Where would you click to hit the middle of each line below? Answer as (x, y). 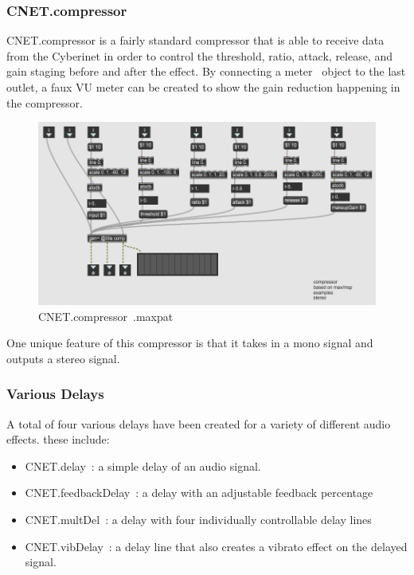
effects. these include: (58, 439)
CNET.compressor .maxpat (106, 316)
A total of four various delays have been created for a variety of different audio (199, 423)
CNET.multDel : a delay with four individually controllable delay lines (198, 519)
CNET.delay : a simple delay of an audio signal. (143, 465)
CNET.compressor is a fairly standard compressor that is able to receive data (195, 40)
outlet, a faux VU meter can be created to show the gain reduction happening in (203, 87)
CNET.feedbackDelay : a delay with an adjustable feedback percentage (199, 493)
